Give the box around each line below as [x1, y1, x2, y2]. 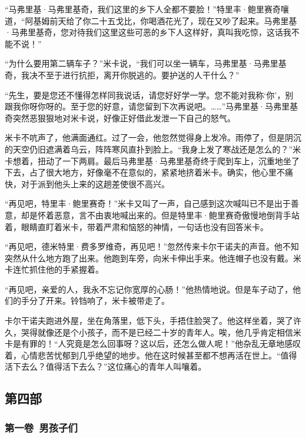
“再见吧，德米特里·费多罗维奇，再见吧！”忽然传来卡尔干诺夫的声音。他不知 [5, 240, 300, 253]
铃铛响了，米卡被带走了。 [70, 294, 169, 307]
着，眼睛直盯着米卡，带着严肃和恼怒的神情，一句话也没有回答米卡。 [5, 220, 268, 233]
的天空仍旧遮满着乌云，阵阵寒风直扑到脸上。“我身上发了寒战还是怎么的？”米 [5, 142, 301, 155]
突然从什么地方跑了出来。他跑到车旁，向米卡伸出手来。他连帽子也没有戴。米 [5, 251, 301, 264]
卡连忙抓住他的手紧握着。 [5, 263, 104, 276]
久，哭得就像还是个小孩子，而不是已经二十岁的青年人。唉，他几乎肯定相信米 [5, 326, 301, 338]
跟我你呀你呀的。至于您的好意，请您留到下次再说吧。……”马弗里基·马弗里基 [5, 100, 298, 112]
